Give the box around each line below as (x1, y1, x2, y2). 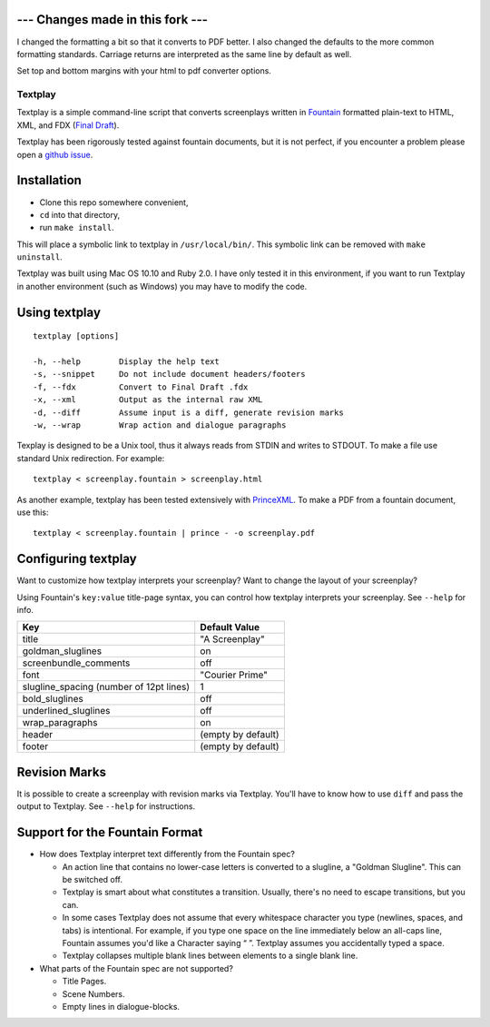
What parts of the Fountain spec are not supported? (39, 963, 233, 973)
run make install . (39, 222, 114, 233)
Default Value (200, 621, 260, 634)
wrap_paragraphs (22, 716, 98, 729)
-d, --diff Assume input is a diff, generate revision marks (33, 407, 344, 418)
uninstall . (16, 252, 63, 262)
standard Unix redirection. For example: (16, 452, 165, 463)
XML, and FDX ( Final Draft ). (16, 119, 120, 131)
